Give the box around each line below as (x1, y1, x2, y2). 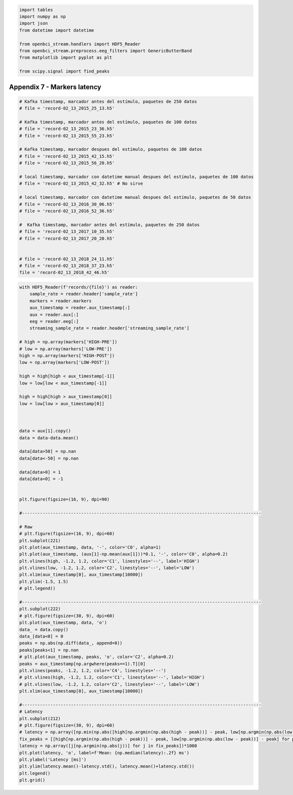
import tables (19, 7, 53, 12)
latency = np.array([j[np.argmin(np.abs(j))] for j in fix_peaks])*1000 (19, 743, 197, 749)
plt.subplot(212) (19, 716, 61, 721)
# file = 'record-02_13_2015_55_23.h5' (19, 133, 115, 138)
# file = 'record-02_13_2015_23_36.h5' (19, 126, 115, 132)
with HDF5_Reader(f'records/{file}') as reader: (19, 284, 138, 290)
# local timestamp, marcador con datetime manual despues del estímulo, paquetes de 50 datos (19, 195, 251, 200)
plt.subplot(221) (19, 538, 61, 543)
